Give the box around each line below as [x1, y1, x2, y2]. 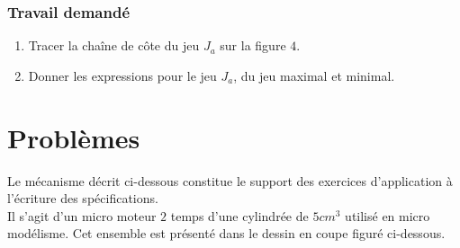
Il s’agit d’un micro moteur [7, 206, 157, 225]
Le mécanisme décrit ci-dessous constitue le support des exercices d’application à [7, 171, 453, 190]
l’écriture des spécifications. [7, 189, 158, 208]
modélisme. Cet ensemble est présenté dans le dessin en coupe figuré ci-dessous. [7, 224, 446, 243]
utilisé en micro [345, 206, 430, 225]
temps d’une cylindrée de [170, 206, 309, 225]
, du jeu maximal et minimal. [233, 66, 395, 84]
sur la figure [220, 36, 286, 55]
